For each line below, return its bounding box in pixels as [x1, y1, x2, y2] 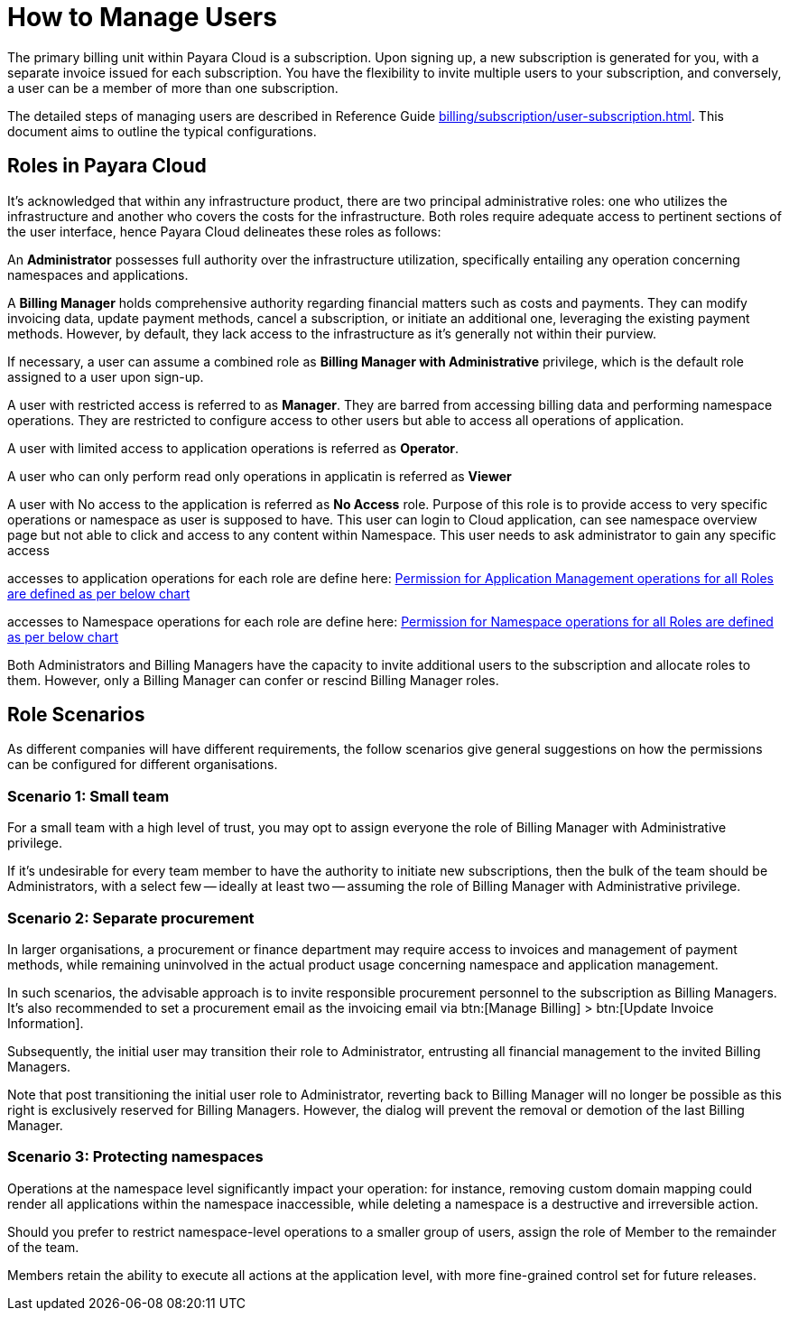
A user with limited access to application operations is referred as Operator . [7, 440, 459, 456]
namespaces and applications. [7, 266, 189, 283]
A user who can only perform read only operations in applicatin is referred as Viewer [7, 468, 512, 484]
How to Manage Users [7, 2, 277, 32]
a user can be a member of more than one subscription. [7, 79, 339, 96]
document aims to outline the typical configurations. [7, 123, 317, 139]
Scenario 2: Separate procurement [7, 908, 255, 927]
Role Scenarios [7, 703, 145, 727]
